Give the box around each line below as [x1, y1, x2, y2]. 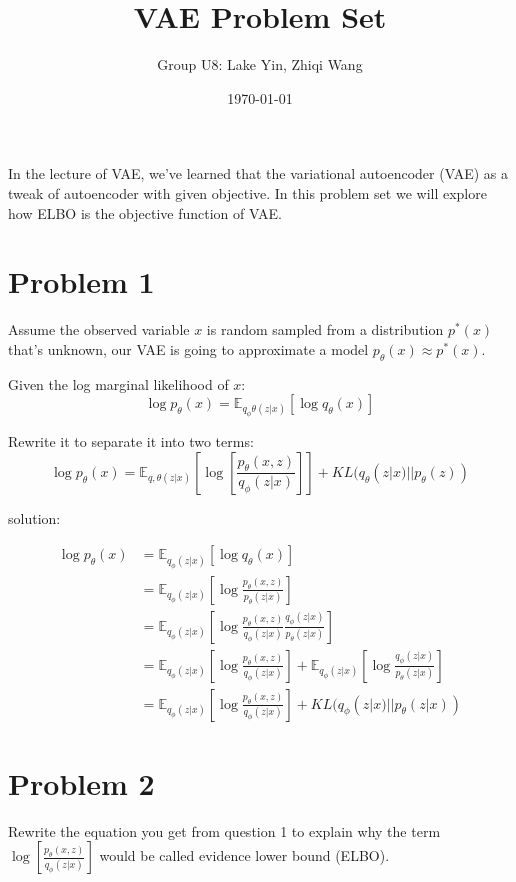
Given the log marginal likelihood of [8, 373, 229, 394]
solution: [8, 507, 61, 528]
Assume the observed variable [8, 319, 190, 340]
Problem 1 [8, 261, 155, 302]
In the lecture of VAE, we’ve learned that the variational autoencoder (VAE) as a [8, 163, 508, 184]
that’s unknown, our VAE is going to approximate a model [8, 338, 369, 359]
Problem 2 [8, 762, 155, 803]
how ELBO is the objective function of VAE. [8, 202, 282, 223]
